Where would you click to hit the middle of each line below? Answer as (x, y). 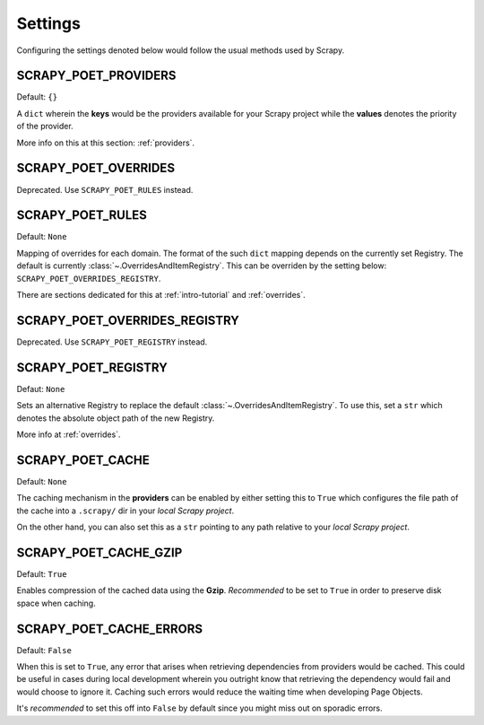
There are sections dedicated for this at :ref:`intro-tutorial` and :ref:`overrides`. (161, 295)
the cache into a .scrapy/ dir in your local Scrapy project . (125, 511)
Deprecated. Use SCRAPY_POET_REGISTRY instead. (112, 342)
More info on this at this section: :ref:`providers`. (106, 143)
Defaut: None (41, 389)
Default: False (44, 650)
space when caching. (56, 603)
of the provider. (45, 127)
